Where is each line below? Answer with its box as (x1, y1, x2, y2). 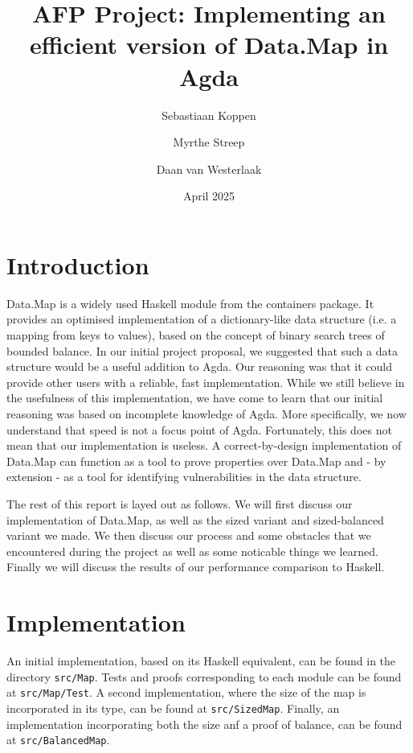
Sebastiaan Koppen (162, 106, 256, 123)
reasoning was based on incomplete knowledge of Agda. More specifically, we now (6, 405, 407, 422)
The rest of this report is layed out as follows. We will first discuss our (6, 495, 353, 512)
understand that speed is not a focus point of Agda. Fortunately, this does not (6, 421, 392, 438)
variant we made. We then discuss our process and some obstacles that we (6, 527, 371, 544)
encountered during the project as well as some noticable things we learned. (6, 542, 378, 559)
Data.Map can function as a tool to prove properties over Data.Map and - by (6, 452, 386, 469)
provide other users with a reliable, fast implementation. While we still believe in (6, 373, 405, 390)
